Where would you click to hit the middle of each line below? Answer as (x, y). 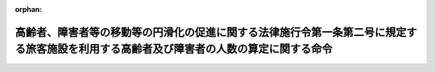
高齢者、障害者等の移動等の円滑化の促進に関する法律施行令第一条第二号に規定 (211, 32)
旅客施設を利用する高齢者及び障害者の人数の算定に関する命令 (179, 49)
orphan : (29, 9)
